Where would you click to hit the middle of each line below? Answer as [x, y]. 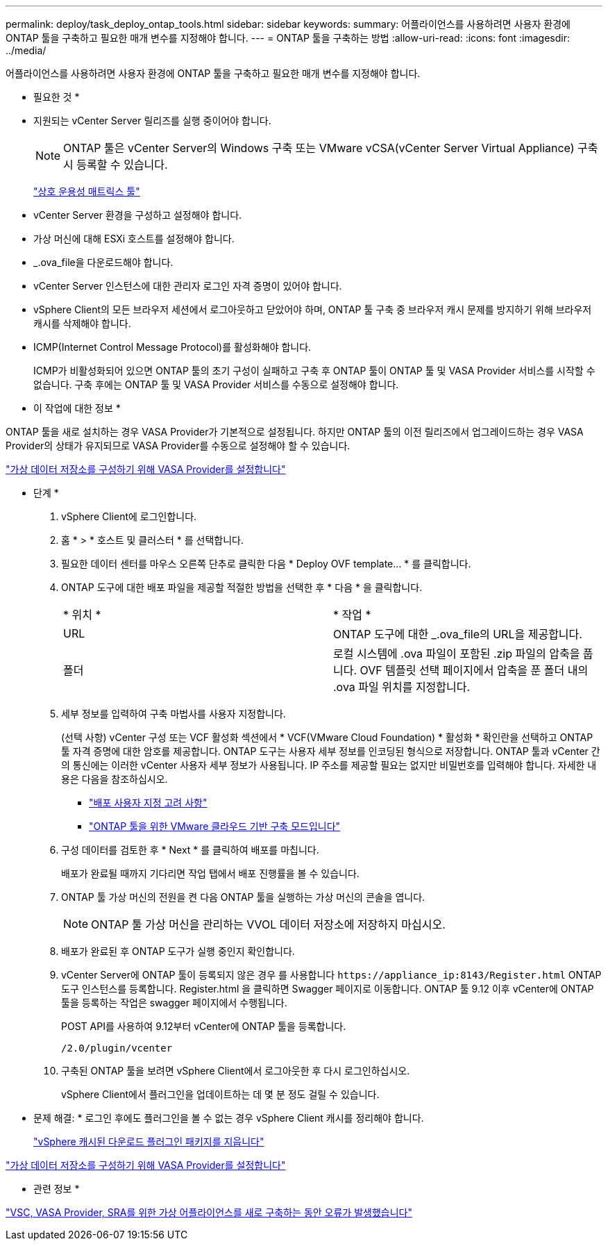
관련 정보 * [57, 1189]
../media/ [26, 50]
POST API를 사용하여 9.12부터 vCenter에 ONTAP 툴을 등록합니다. [204, 1026]
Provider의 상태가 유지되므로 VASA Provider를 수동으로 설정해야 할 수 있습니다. [178, 446]
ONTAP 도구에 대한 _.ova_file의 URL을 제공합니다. [458, 634]
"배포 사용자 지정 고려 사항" [148, 803]
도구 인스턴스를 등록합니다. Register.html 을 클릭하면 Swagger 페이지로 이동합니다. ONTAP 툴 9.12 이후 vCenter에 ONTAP [328, 989]
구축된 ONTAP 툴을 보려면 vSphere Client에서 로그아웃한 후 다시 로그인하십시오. [236, 1071]
